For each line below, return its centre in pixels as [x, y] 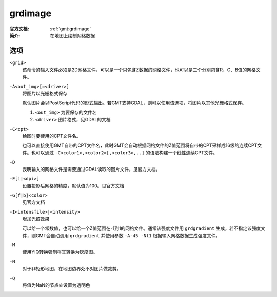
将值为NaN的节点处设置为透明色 [56, 285]
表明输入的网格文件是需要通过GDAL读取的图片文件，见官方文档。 [91, 169]
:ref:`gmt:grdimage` [71, 29]
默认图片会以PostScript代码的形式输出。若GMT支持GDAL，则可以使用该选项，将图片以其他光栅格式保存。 [134, 103]
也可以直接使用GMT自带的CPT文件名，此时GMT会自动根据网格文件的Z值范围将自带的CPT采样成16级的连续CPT [140, 145]
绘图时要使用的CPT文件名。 [52, 136]
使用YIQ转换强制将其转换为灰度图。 [60, 252]
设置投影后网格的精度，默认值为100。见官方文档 [73, 186]
